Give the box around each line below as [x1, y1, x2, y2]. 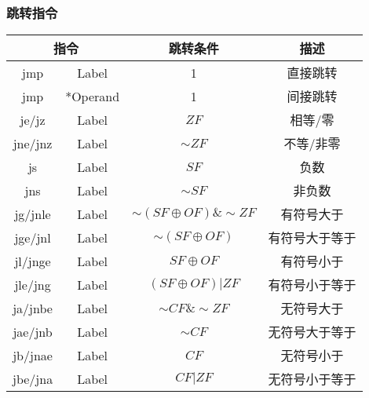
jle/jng [14, 275, 51, 294]
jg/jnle [14, 204, 51, 223]
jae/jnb [13, 322, 53, 341]
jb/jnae [13, 345, 53, 364]
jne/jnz [13, 133, 53, 152]
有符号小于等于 [268, 276, 356, 294]
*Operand [65, 86, 120, 105]
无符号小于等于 [268, 370, 356, 389]
